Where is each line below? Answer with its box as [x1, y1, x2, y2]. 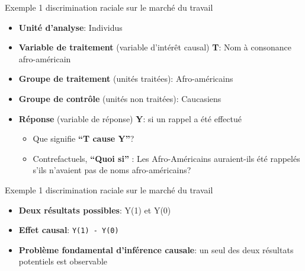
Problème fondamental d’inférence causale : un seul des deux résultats [18, 243, 294, 256]
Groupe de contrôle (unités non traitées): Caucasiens [18, 92, 221, 104]
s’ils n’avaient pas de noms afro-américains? [33, 164, 191, 176]
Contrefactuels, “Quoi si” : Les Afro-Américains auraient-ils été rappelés [33, 152, 300, 164]
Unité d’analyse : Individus [18, 21, 123, 33]
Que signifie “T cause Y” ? [33, 132, 134, 145]
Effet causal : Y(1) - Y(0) [18, 224, 119, 236]
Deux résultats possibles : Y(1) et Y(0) [18, 203, 171, 216]
